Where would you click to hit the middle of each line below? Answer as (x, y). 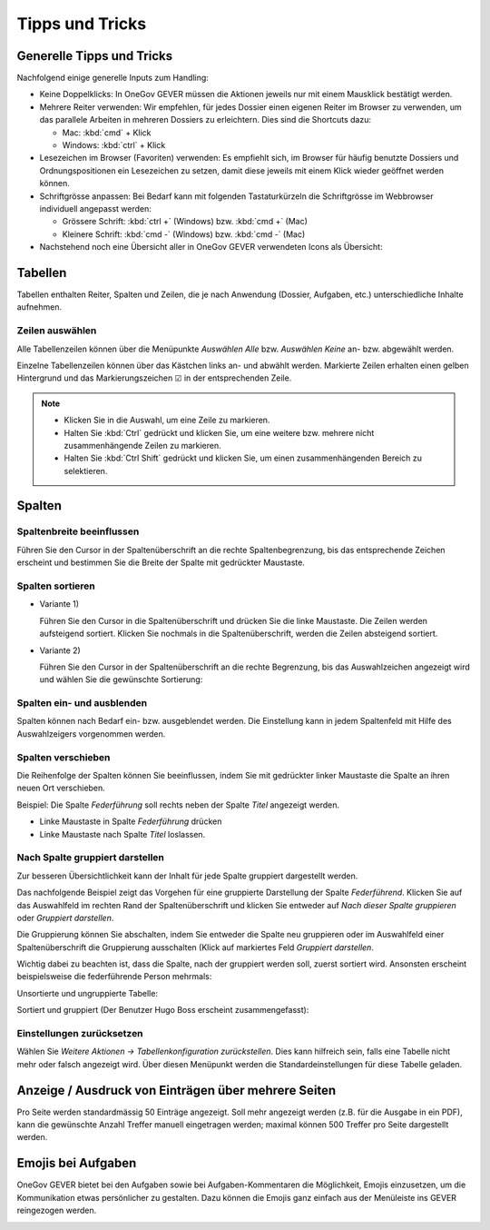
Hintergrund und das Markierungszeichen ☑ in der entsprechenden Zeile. (154, 378)
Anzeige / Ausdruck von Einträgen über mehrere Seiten (176, 1090)
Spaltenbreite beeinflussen (78, 531)
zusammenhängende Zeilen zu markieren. (142, 445)
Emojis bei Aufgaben (77, 1163)
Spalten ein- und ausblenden (82, 703)
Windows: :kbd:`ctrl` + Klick (114, 145)
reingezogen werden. (57, 1210)
